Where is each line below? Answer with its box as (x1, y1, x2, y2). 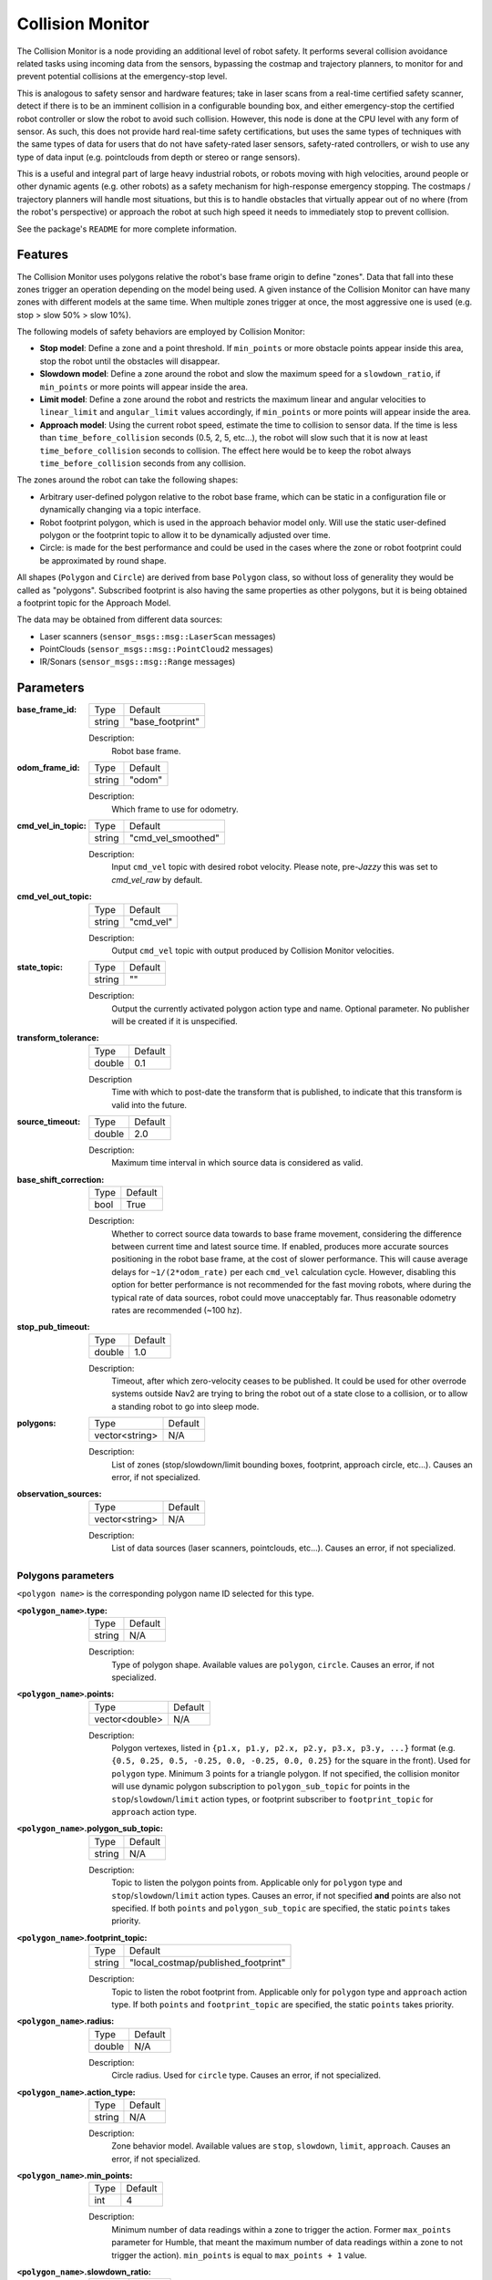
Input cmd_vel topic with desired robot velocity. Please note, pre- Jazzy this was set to (111, 862, 438, 873)
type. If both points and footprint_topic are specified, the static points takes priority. (111, 1998, 455, 2010)
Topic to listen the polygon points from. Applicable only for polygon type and (111, 1877, 403, 1888)
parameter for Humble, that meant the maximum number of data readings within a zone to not (111, 2237, 464, 2248)
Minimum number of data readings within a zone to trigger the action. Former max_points (111, 2223, 451, 2234)
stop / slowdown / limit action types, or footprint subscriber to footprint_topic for (111, 1793, 434, 1805)
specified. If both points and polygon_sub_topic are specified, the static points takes (111, 1902, 451, 1913)
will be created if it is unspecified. (111, 1016, 239, 1027)
